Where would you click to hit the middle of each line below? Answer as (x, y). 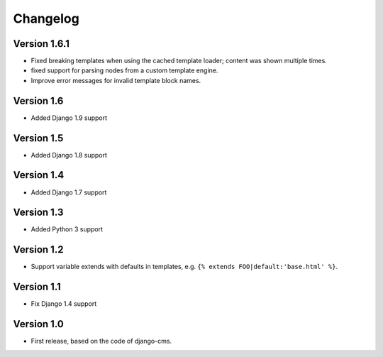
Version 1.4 (39, 175)
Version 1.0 (38, 324)
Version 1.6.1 (41, 44)
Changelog (46, 18)
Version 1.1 (37, 287)
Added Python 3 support (67, 229)
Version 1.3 (38, 213)
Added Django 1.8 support (69, 155)
